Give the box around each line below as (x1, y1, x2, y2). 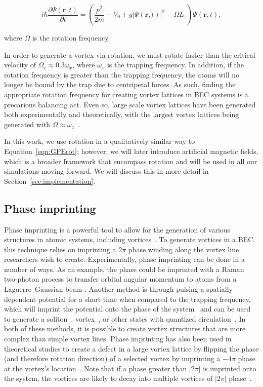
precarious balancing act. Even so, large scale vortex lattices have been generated (4, 99, 256, 109)
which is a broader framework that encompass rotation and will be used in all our (4, 156, 257, 166)
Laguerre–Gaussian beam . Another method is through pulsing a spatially (4, 284, 233, 294)
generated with (4, 119, 51, 129)
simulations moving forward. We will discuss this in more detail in (4, 166, 209, 176)
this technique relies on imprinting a (4, 244, 116, 254)
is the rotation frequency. (32, 32, 110, 43)
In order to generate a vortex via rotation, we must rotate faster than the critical (4, 49, 255, 60)
